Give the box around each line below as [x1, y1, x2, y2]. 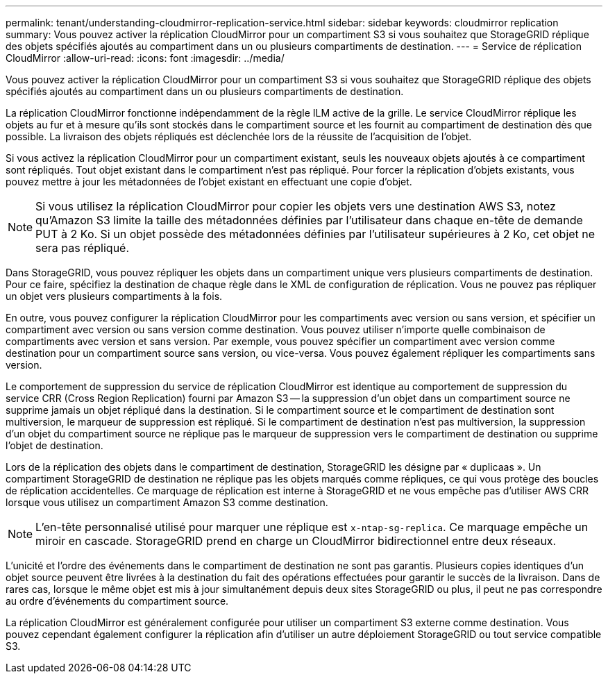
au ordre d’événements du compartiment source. [6, 595, 229, 607]
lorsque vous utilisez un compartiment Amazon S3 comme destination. [6, 496, 328, 508]
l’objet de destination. [6, 439, 103, 451]
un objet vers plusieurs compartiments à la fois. [6, 290, 223, 302]
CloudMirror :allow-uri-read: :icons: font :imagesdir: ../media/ [6, 52, 285, 64]
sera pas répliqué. [35, 241, 130, 255]
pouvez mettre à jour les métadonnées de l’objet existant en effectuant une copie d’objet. [6, 176, 412, 187]
